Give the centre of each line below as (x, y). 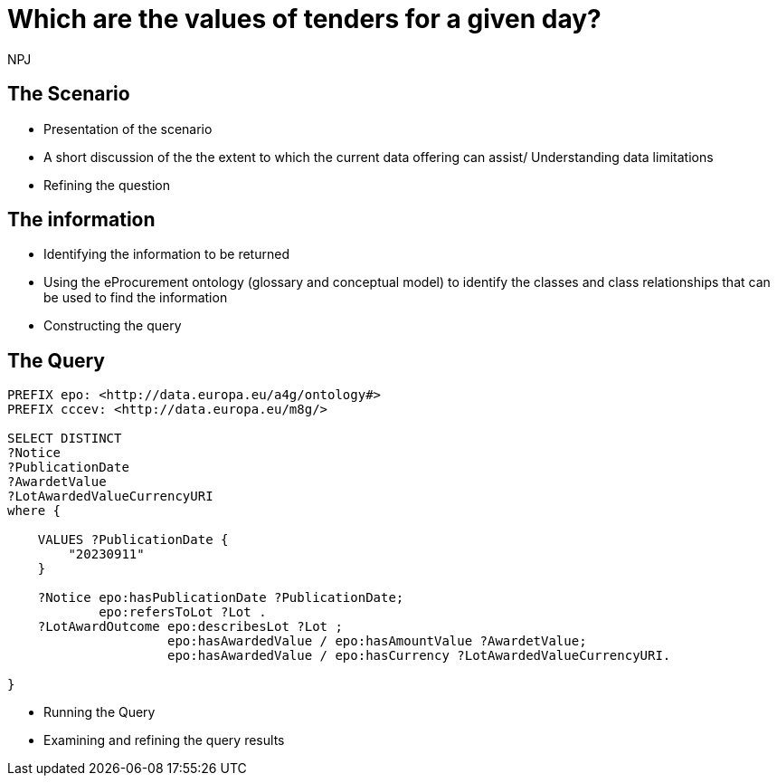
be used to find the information (136, 298)
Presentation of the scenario (128, 129)
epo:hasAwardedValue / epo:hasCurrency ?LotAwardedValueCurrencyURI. (419, 656)
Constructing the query (113, 326)
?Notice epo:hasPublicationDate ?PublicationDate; (221, 598)
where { (34, 511)
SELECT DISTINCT (65, 439)
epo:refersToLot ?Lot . (183, 612)
